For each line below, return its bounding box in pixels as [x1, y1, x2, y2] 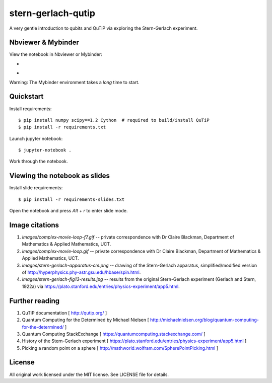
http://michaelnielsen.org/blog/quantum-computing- [150, 317, 259, 323]
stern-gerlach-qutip [9, 8, 96, 19]
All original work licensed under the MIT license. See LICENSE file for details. [9, 371, 169, 377]
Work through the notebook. [9, 159, 68, 165]
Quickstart [9, 92, 44, 101]
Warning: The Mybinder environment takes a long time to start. [9, 79, 140, 85]
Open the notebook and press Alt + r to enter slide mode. [9, 208, 128, 214]
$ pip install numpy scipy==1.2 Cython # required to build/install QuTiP [18, 117, 210, 123]
